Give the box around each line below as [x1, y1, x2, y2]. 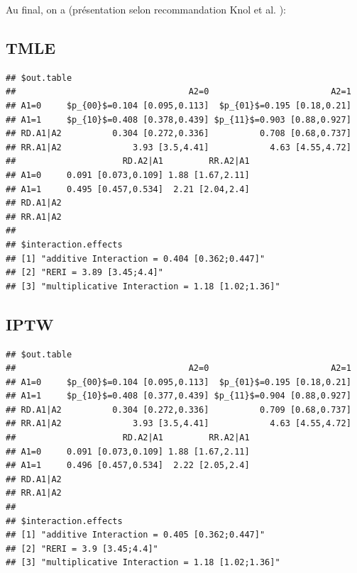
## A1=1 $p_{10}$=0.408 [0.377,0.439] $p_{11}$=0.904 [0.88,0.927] [6, 391, 351, 401]
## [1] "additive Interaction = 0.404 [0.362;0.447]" [6, 253, 265, 264]
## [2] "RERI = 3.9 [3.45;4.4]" [6, 543, 158, 554]
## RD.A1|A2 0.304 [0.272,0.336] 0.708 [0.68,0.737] [6, 128, 351, 139]
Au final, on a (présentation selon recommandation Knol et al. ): [6, 2, 286, 16]
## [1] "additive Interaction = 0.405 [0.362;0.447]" [6, 530, 265, 540]
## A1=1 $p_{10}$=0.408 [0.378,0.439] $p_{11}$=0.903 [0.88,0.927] [6, 114, 351, 125]
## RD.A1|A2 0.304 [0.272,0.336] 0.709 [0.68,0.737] [6, 404, 351, 415]
